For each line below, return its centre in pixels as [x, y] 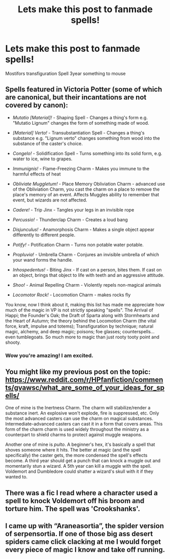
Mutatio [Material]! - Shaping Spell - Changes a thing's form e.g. [80, 117]
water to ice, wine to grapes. [42, 159]
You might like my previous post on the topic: [78, 372]
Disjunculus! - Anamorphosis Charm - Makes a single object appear [83, 229]
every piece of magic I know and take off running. [85, 550]
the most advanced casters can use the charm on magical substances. [79, 418]
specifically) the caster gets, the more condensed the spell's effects [76, 456]
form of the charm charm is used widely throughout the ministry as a [77, 429]
